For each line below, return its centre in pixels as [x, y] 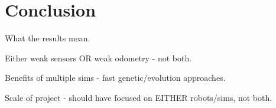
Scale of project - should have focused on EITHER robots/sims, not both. [139, 97]
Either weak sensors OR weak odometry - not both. [98, 58]
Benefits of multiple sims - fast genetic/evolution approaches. [115, 78]
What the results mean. [48, 38]
